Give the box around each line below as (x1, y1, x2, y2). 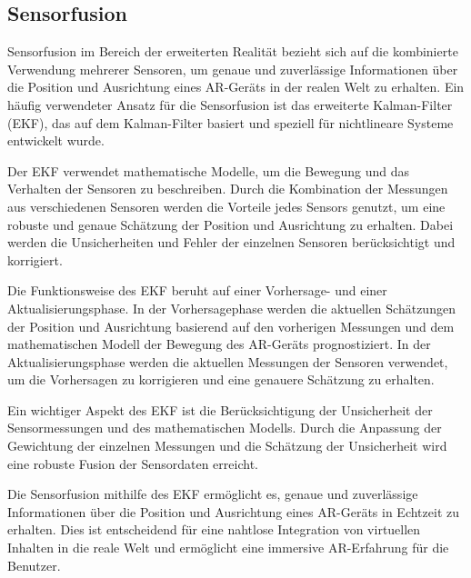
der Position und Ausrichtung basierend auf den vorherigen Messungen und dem (7, 316, 455, 335)
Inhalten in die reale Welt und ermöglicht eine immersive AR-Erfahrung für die (7, 538, 449, 557)
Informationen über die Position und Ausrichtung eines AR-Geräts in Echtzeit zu (7, 502, 459, 521)
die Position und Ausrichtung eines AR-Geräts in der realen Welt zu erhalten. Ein (7, 77, 465, 96)
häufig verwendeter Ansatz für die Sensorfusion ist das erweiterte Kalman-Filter (7, 95, 453, 114)
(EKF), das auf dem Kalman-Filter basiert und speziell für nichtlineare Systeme (7, 113, 454, 132)
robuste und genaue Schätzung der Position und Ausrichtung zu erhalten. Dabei (7, 214, 454, 234)
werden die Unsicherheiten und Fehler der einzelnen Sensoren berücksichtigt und (7, 233, 456, 252)
